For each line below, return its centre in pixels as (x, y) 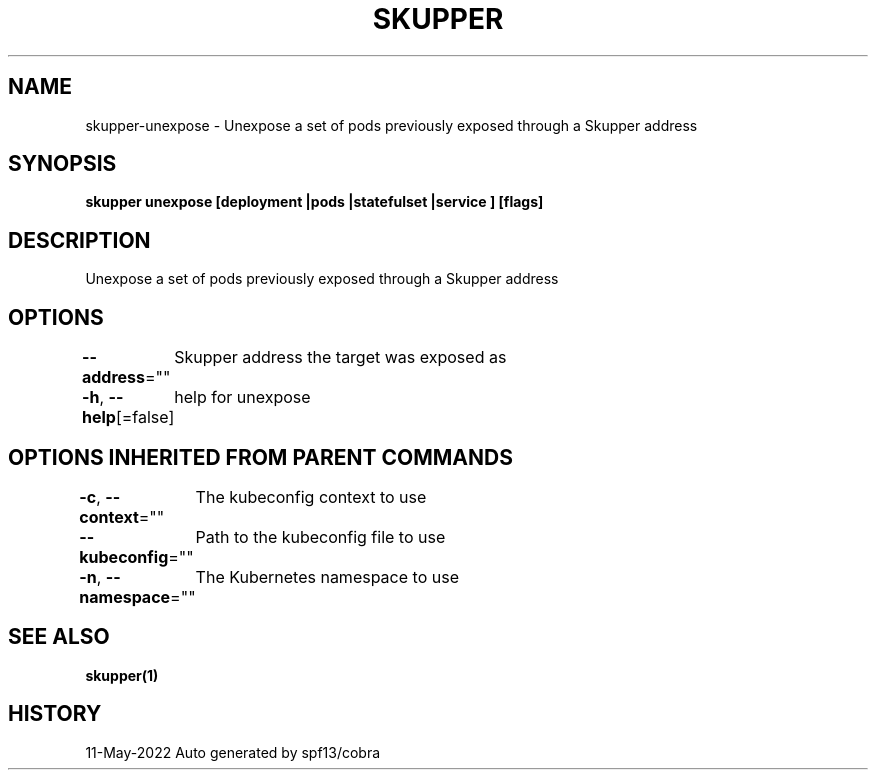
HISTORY (55, 714)
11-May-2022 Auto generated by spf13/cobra (233, 752)
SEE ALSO (59, 637)
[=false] (145, 417)
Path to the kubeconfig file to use (320, 536)
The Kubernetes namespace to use (327, 576)
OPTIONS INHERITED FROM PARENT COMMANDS (260, 457)
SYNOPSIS (62, 164)
